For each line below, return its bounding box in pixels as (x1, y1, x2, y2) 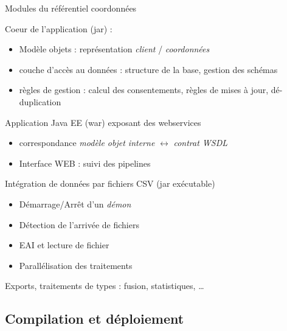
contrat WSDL (173, 136, 228, 149)
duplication (19, 95, 61, 108)
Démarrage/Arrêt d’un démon (19, 197, 131, 210)
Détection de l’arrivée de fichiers (19, 218, 139, 231)
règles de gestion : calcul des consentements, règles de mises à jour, (19, 83, 269, 96)
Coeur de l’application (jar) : (5, 22, 112, 35)
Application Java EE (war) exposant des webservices (5, 116, 201, 128)
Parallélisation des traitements (19, 259, 133, 271)
